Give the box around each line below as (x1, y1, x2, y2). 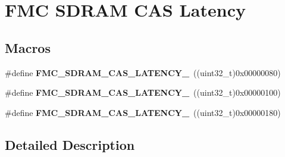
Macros (5, 38, 51, 56)
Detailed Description (5, 135, 135, 153)
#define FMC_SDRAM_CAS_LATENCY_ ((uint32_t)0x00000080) (5, 66, 281, 78)
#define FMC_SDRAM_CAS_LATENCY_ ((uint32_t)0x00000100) (5, 86, 281, 99)
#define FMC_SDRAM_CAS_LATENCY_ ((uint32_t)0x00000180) (5, 106, 281, 118)
